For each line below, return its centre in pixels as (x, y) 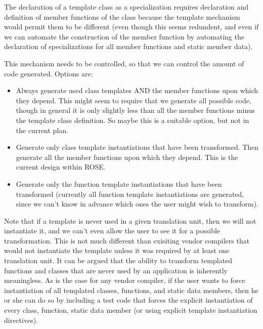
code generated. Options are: (49, 73)
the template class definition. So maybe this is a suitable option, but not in (133, 120)
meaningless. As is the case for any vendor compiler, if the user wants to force (125, 280)
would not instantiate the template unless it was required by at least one (117, 250)
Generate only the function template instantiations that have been (119, 183)
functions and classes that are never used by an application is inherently (116, 270)
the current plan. (42, 130)
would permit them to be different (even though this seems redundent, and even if (131, 27)
